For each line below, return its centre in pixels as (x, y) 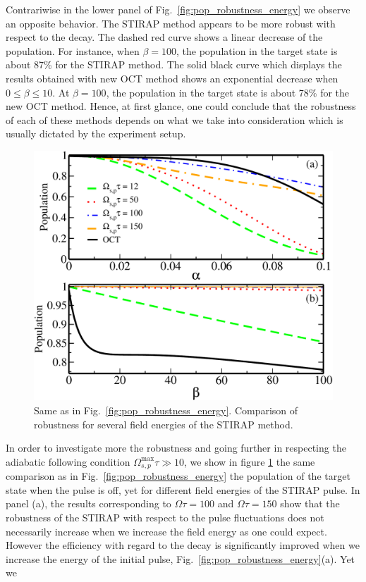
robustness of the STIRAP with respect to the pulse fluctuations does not (165, 517)
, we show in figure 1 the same (250, 461)
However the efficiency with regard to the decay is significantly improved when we (183, 545)
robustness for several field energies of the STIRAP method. (164, 424)
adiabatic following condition (68, 461)
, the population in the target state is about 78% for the (228, 92)
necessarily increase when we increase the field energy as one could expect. (166, 531)
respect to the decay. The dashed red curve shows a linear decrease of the (164, 37)
